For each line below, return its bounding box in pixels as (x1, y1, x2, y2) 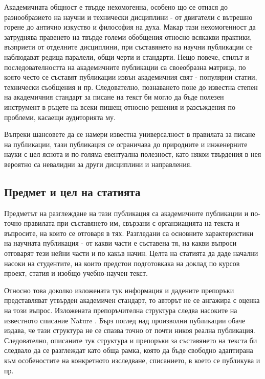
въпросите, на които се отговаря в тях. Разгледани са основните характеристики (4, 227, 254, 238)
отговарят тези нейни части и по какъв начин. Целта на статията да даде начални (4, 248, 258, 258)
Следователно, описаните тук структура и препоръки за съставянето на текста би (4, 335, 257, 345)
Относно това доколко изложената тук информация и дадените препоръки (4, 285, 234, 295)
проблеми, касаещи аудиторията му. (4, 111, 116, 122)
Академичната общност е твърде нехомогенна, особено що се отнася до (4, 2, 228, 12)
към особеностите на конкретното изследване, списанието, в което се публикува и (4, 355, 260, 366)
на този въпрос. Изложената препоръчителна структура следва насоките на (4, 305, 237, 316)
